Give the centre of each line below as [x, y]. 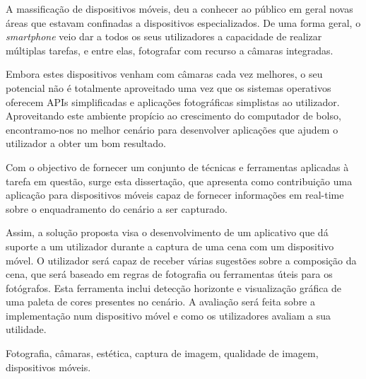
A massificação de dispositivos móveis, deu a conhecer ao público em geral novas [179, 8]
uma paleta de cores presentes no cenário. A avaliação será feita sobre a [161, 302]
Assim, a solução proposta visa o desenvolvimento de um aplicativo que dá [167, 232]
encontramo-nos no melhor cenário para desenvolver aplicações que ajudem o [172, 129]
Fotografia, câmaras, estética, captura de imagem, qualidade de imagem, [162, 353]
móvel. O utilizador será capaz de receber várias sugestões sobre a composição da [181, 260]
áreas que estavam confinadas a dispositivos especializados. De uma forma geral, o [183, 22]
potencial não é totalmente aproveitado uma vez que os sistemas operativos [169, 87]
